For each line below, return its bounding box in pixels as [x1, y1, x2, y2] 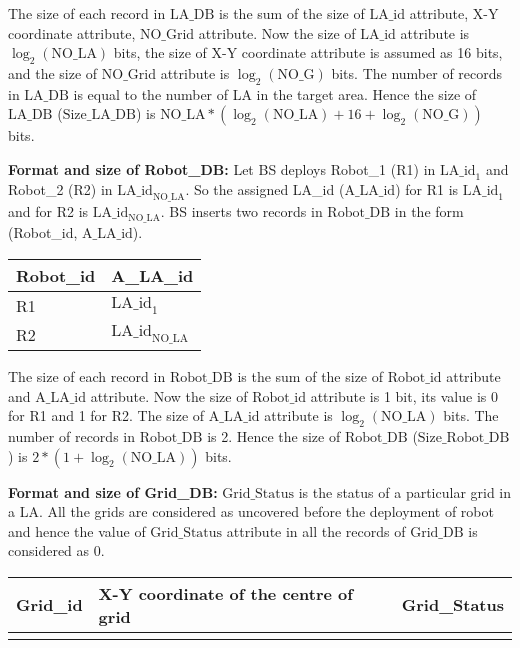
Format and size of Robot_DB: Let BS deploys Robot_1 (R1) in [8, 158, 436, 179]
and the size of [8, 62, 98, 83]
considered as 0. [8, 540, 105, 561]
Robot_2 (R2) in [8, 178, 113, 199]
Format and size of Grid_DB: [8, 481, 218, 502]
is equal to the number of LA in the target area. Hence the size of [73, 83, 477, 104]
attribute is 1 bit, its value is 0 [310, 385, 498, 406]
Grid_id [16, 593, 83, 617]
